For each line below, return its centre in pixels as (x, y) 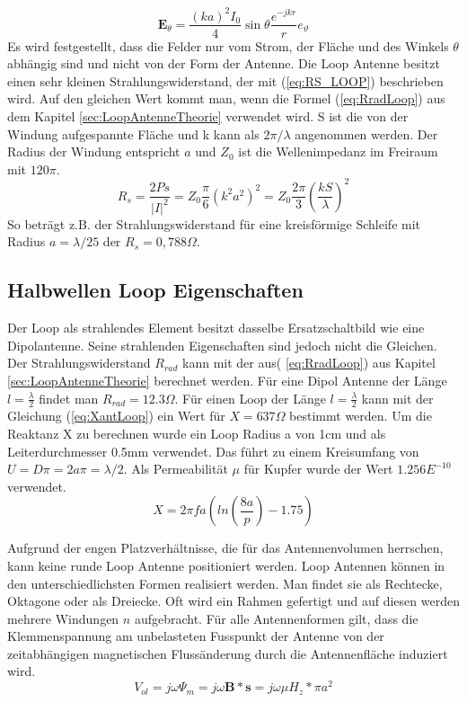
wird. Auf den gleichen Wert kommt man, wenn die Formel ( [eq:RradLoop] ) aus (226, 98)
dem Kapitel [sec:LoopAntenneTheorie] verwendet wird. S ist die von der (208, 116)
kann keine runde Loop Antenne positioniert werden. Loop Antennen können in (226, 565)
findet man (69, 398)
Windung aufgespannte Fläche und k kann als (133, 133)
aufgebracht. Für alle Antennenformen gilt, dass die (276, 618)
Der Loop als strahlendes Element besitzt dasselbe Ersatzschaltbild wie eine (216, 328)
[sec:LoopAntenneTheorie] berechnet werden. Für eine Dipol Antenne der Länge (227, 380)
